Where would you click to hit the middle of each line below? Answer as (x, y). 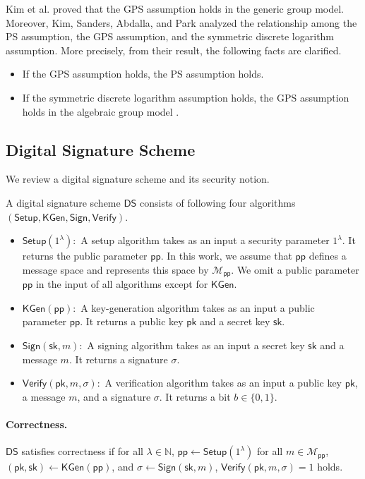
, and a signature (114, 396)
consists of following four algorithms (217, 202)
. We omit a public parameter (295, 269)
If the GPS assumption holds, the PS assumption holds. (143, 74)
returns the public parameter (85, 256)
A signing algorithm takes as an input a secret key (196, 345)
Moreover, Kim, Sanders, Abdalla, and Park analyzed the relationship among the (181, 22)
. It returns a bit (195, 396)
